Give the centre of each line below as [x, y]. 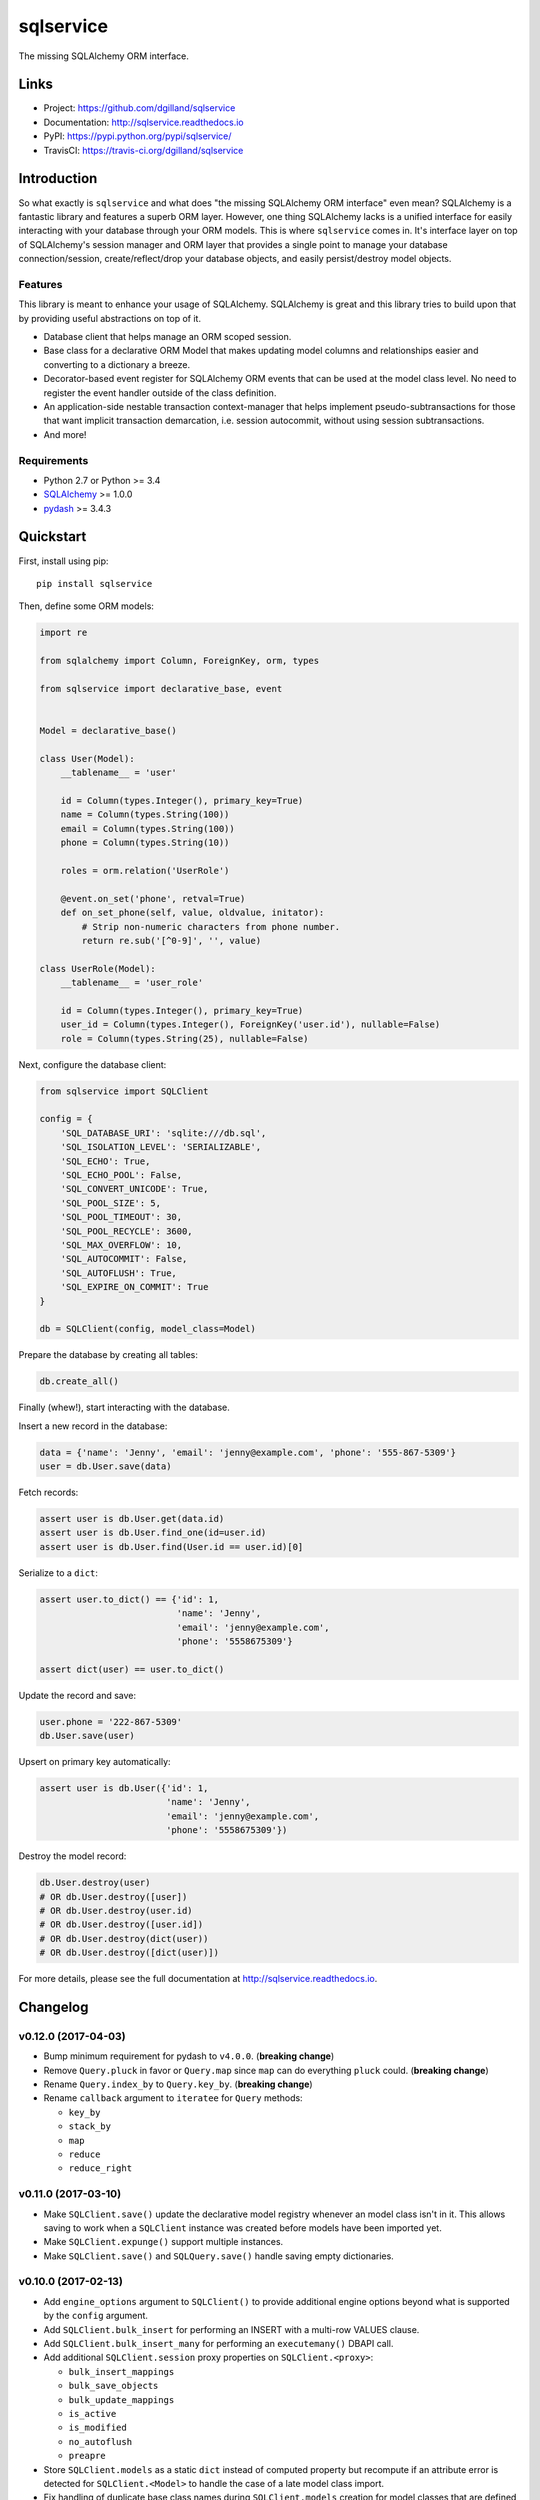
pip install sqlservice [94, 583]
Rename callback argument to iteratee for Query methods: [173, 2098]
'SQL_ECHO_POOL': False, [121, 1174]
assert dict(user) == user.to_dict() [132, 1669]
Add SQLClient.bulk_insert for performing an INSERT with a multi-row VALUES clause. [231, 2329]
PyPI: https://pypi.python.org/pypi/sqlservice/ [137, 136]
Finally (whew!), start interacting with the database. [124, 1407]
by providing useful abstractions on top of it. [110, 318]
